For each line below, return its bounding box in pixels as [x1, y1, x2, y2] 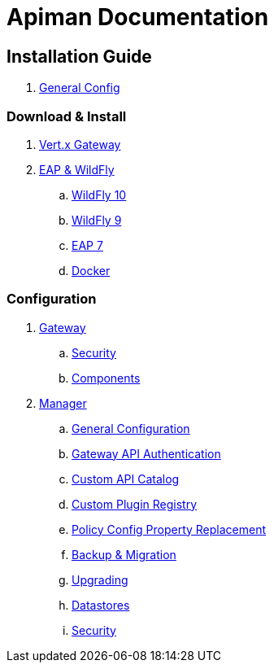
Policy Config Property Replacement [72, 522, 267, 536]
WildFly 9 [72, 212, 122, 227]
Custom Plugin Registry [72, 496, 197, 511]
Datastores [72, 597, 130, 612]
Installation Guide [7, 46, 152, 67]
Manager [39, 396, 87, 410]
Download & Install [7, 107, 127, 125]
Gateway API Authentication [72, 446, 221, 461]
